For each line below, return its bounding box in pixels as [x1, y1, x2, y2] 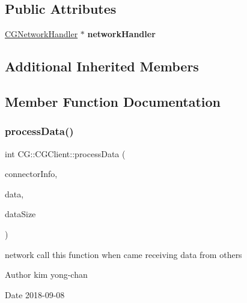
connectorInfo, [5, 167, 58, 180]
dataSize [5, 208, 36, 220]
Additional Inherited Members [5, 57, 199, 76]
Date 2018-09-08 [5, 288, 65, 301]
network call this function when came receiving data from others [5, 248, 242, 260]
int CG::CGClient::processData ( [5, 147, 126, 160]
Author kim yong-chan [5, 268, 88, 281]
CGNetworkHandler [5, 28, 78, 40]
